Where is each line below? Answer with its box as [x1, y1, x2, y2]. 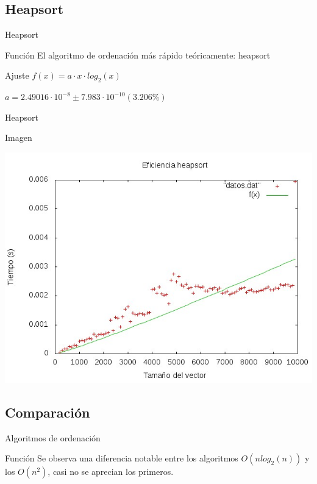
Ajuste [5, 69, 29, 82]
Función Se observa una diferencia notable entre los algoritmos [5, 452, 238, 464]
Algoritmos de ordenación [5, 431, 101, 444]
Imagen [5, 131, 32, 144]
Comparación [5, 402, 90, 421]
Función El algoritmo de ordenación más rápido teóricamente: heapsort [5, 48, 271, 61]
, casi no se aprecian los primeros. [48, 465, 174, 478]
